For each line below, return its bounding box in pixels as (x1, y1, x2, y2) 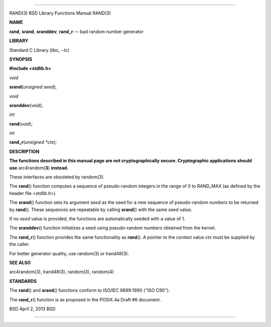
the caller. (9, 241, 30, 247)
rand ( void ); (9, 121, 33, 127)
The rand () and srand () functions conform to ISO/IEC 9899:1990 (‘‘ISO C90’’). (9, 287, 170, 293)
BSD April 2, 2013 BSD (9, 305, 56, 311)
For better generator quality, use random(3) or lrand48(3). (9, 250, 129, 256)
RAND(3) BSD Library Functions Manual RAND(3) (9, 10, 111, 16)
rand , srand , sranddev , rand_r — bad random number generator (9, 28, 144, 35)
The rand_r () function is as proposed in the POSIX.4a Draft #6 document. (9, 296, 161, 302)
